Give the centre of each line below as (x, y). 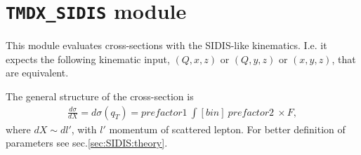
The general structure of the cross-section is (100, 96)
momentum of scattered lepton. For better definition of (227, 129)
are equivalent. (37, 73)
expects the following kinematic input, (88, 59)
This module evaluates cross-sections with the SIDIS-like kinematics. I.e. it (166, 45)
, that (344, 59)
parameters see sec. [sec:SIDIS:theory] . (87, 143)
